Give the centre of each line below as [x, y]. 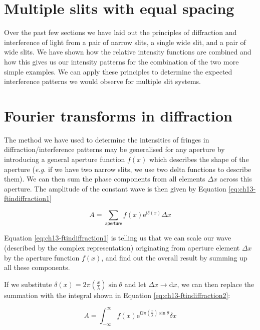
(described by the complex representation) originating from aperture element [122, 247]
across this [236, 179]
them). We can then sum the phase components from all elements [105, 179]
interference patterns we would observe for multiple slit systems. [103, 81]
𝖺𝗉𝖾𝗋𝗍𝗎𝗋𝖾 [113, 224]
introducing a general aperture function [65, 159]
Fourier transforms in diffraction [118, 115]
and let [135, 284]
